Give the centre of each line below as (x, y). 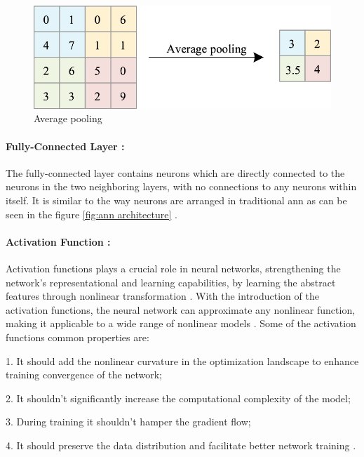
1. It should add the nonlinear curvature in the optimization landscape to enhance (182, 360)
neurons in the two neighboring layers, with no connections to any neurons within (181, 186)
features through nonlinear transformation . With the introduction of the (162, 296)
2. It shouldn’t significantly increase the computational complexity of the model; (178, 398)
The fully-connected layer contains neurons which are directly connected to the (175, 172)
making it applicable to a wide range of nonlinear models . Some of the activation (181, 323)
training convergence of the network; (84, 375)
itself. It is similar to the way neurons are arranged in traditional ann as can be (176, 200)
